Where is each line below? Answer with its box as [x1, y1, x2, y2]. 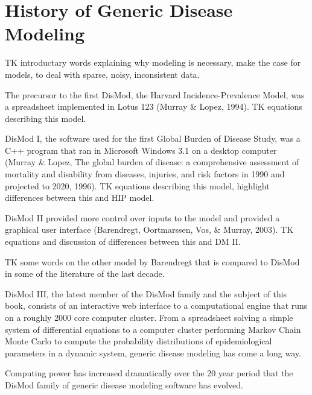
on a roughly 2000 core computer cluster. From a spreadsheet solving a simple [5, 311, 293, 323]
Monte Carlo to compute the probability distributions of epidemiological [5, 335, 272, 347]
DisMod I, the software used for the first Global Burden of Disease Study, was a [5, 132, 301, 145]
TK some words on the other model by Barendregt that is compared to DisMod [5, 255, 300, 268]
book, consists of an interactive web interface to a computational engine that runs [5, 299, 308, 312]
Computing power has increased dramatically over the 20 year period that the [5, 367, 293, 379]
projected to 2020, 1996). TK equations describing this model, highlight [5, 179, 270, 192]
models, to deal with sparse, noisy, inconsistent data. [5, 68, 200, 80]
